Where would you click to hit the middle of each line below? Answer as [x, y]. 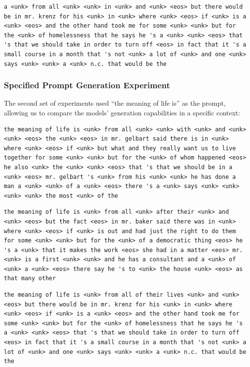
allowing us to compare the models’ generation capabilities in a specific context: [122, 112]
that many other [30, 279]
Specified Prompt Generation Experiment [87, 85]
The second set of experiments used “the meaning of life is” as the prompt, [115, 103]
